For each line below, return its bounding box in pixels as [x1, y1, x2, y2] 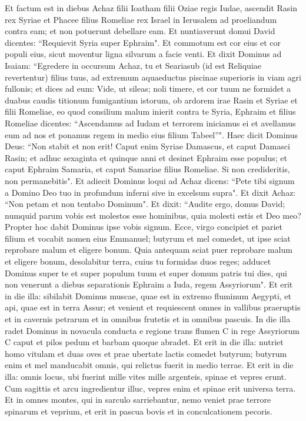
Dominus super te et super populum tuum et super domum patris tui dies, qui [5, 266, 287, 279]
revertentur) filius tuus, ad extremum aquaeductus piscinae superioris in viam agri [5, 71, 301, 83]
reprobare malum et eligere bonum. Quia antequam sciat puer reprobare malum [5, 243, 292, 256]
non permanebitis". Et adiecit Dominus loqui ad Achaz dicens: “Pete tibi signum [5, 174, 295, 186]
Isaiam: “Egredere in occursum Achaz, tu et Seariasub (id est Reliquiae [5, 59, 261, 71]
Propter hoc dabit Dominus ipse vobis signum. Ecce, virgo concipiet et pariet [5, 220, 282, 233]
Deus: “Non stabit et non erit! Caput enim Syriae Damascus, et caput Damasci [5, 140, 290, 152]
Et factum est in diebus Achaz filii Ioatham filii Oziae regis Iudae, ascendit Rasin [5, 2, 298, 14]
